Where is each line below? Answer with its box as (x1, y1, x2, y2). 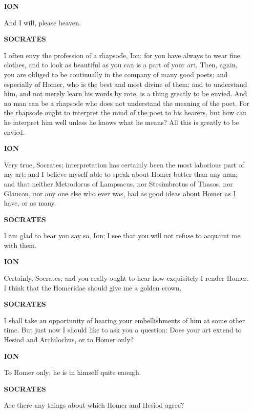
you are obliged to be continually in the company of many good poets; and (4, 69, 228, 79)
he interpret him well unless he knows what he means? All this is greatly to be (4, 117, 239, 127)
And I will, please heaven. (4, 17, 81, 27)
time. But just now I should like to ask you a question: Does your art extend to (4, 325, 242, 335)
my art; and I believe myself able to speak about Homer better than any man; (4, 169, 238, 179)
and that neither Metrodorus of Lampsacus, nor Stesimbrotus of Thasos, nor (4, 178, 233, 188)
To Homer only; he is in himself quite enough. (4, 367, 141, 377)
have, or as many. (4, 198, 56, 208)
